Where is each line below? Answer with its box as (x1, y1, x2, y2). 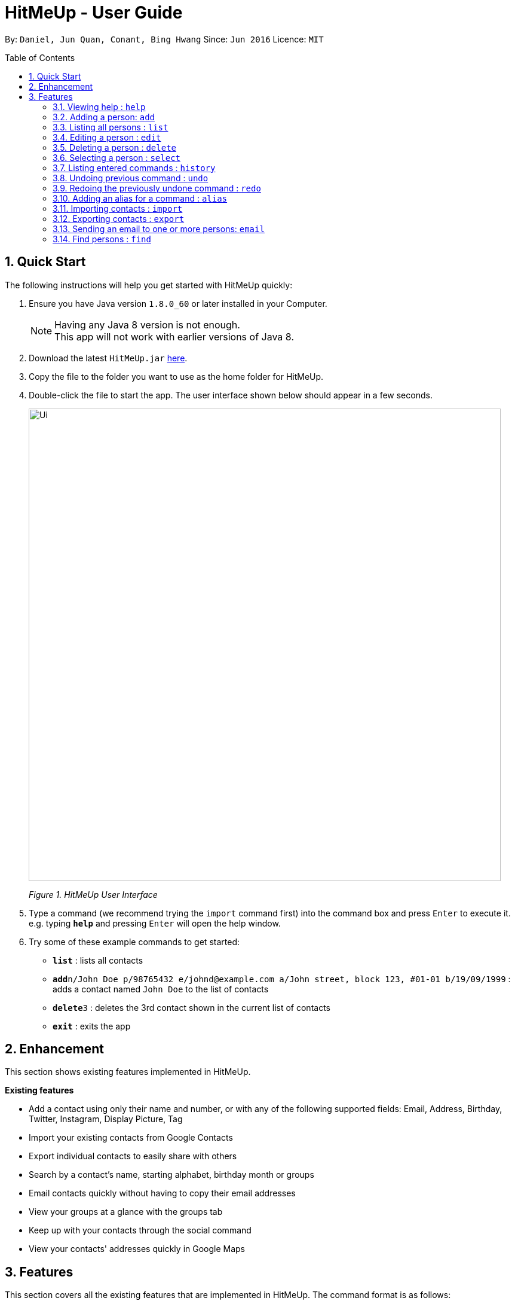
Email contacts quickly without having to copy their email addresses (29, 1188, 296, 1199)
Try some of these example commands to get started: (29, 936, 240, 947)
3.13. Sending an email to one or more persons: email (53, 223, 265, 234)
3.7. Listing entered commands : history (53, 162, 216, 173)
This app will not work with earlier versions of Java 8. (54, 330, 294, 343)
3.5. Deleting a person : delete (53, 142, 176, 153)
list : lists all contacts (53, 955, 143, 965)
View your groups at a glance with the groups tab (29, 1206, 223, 1217)
